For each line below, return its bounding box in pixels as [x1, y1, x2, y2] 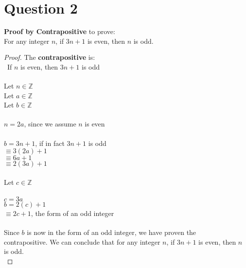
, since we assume [24, 119, 76, 129]
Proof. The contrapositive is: [4, 52, 95, 62]
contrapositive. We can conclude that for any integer [4, 236, 160, 247]
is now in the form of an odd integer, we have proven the [27, 227, 196, 237]
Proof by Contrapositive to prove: [4, 26, 115, 36]
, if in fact [35, 138, 65, 148]
